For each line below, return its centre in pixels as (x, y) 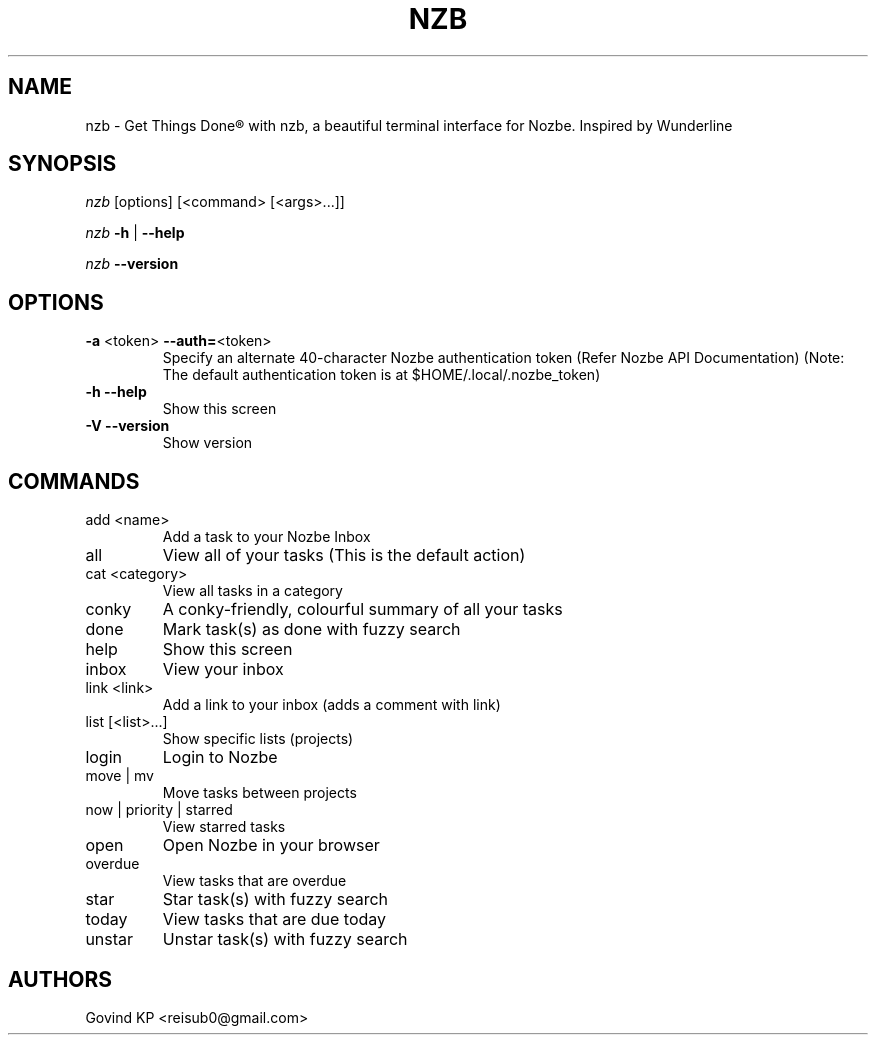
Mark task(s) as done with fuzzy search (311, 629)
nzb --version (132, 264)
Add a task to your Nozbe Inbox (266, 537)
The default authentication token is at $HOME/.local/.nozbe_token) (381, 375)
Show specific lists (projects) (258, 739)
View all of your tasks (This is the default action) (344, 555)
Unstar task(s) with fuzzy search (285, 939)
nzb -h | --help (135, 233)
